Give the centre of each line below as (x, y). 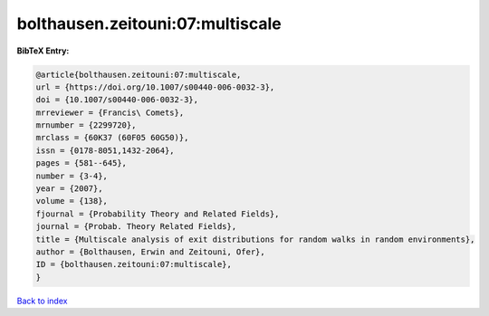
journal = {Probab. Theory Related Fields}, (136, 227)
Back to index (42, 301)
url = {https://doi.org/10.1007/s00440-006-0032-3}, (155, 87)
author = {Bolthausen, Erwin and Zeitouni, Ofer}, (151, 252)
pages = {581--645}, (81, 163)
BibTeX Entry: (43, 51)
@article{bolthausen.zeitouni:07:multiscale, (139, 74)
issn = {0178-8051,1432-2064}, (105, 150)
